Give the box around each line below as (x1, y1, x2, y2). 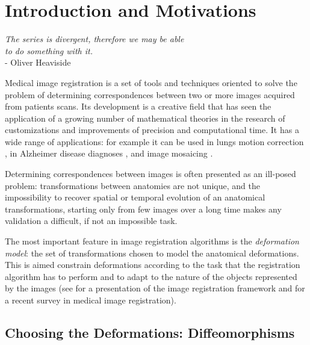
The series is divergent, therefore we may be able (5, 33, 184, 45)
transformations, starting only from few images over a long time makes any (5, 202, 282, 215)
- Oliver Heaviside (5, 56, 71, 69)
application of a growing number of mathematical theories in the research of (5, 111, 285, 124)
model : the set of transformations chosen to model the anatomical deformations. (5, 246, 299, 259)
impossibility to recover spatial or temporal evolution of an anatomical (5, 191, 265, 204)
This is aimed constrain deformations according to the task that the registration (5, 258, 300, 271)
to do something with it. (5, 44, 93, 57)
